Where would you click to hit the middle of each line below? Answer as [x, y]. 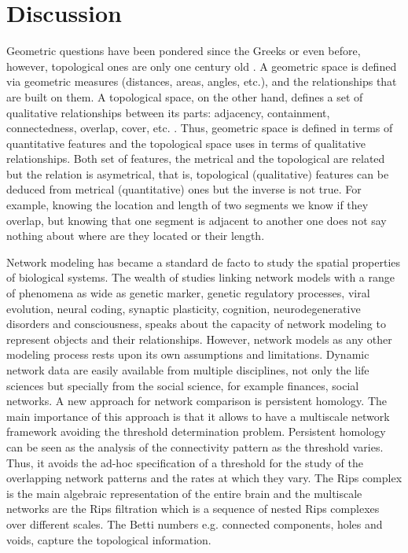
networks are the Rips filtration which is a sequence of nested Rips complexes [193, 509]
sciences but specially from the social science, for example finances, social [183, 385]
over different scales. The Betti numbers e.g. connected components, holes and [195, 524]
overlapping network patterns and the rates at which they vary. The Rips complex [204, 478]
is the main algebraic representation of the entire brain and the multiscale [184, 493]
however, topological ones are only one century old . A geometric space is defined [202, 66]
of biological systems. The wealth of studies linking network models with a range [201, 277]
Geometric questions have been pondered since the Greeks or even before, [184, 51]
